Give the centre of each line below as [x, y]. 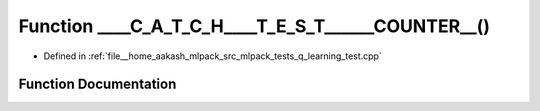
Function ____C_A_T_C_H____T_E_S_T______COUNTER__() [254, 26]
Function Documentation [97, 84]
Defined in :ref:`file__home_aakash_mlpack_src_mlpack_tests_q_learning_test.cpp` [212, 56]
